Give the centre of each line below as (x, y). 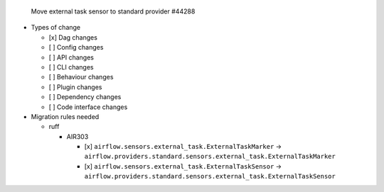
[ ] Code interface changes (88, 107)
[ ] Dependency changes (85, 97)
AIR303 (78, 136)
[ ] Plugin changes (75, 87)
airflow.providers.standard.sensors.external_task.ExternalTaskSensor (210, 176)
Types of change (56, 28)
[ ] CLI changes (71, 67)
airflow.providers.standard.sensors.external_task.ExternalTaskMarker (210, 157)
